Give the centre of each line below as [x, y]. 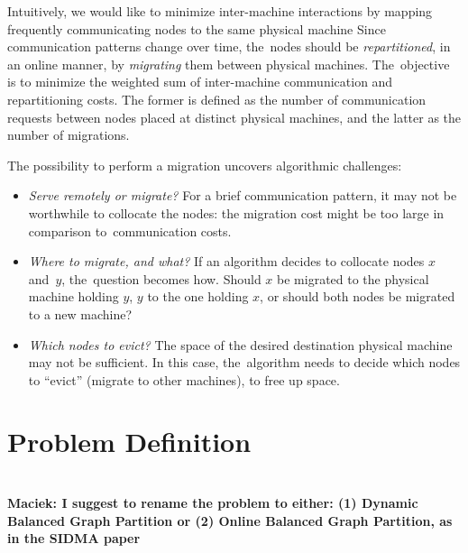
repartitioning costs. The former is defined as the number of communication [217, 99]
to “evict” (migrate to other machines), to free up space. [184, 379]
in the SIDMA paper [74, 538]
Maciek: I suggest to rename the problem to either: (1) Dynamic [213, 502]
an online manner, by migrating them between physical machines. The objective [229, 64]
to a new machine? [80, 313]
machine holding [73, 296]
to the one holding [198, 296]
